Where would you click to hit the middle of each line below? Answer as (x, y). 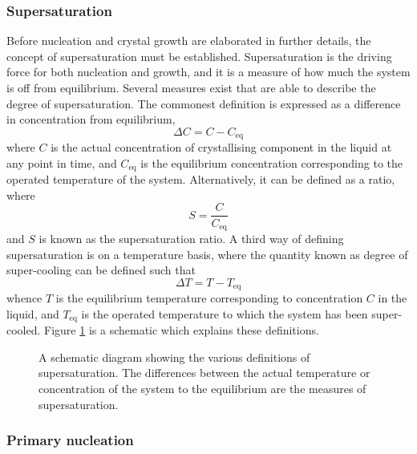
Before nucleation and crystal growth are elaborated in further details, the (189, 41)
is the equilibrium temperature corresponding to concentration (209, 298)
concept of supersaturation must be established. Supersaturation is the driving (199, 56)
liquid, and (33, 313)
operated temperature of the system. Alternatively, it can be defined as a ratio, (201, 179)
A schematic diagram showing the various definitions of (174, 357)
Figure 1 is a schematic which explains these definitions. (182, 330)
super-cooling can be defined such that (101, 270)
